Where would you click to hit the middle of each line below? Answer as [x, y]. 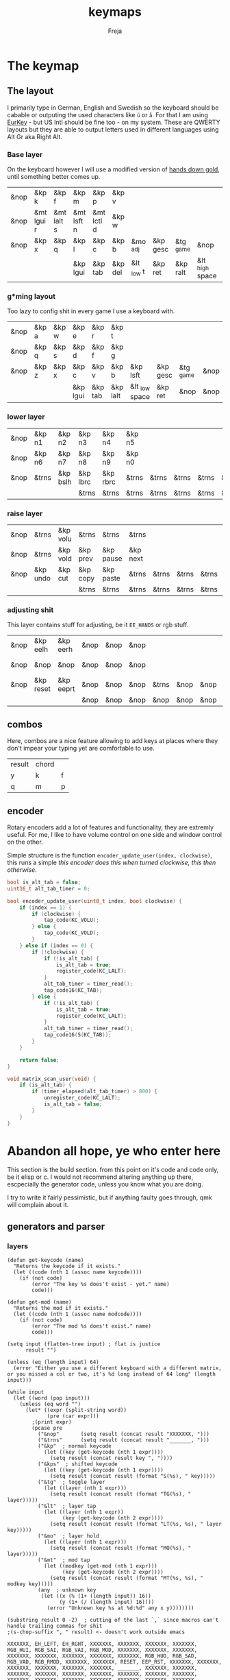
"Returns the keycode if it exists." [67, 1266]
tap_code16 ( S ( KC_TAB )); [77, 1035]
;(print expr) [52, 1422]
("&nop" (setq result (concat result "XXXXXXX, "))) [124, 1434]
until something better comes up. [54, 177]
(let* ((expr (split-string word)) [76, 1410]
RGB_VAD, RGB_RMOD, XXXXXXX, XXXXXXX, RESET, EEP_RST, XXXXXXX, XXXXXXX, [115, 1662]
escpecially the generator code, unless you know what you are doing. [105, 1184]
